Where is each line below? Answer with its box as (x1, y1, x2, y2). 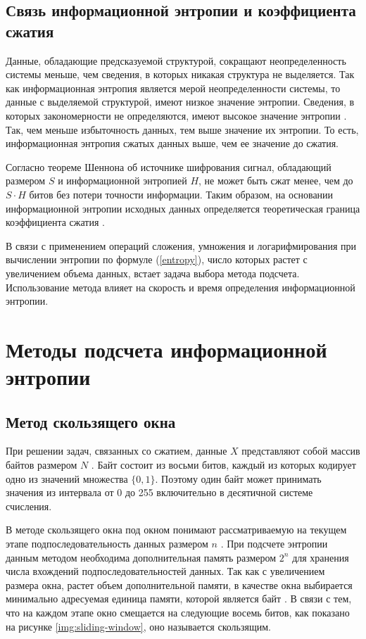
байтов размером (6, 457, 77, 472)
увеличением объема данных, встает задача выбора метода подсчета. (6, 265, 300, 280)
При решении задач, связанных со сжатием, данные (6, 443, 227, 458)
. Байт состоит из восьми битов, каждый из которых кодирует (91, 457, 356, 472)
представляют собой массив (241, 443, 360, 458)
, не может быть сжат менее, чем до (198, 173, 353, 188)
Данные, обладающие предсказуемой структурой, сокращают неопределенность (6, 53, 346, 68)
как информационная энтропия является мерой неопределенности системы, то (6, 80, 341, 95)
